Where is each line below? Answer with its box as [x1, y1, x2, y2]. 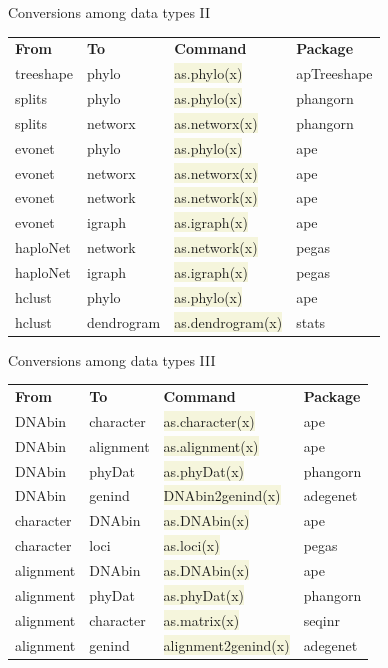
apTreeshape [296, 63, 373, 84]
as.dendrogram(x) [174, 311, 283, 332]
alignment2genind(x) [163, 634, 290, 655]
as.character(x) [163, 410, 255, 431]
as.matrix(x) [163, 609, 240, 630]
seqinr [303, 609, 340, 630]
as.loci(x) [163, 535, 220, 556]
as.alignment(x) [163, 435, 259, 456]
